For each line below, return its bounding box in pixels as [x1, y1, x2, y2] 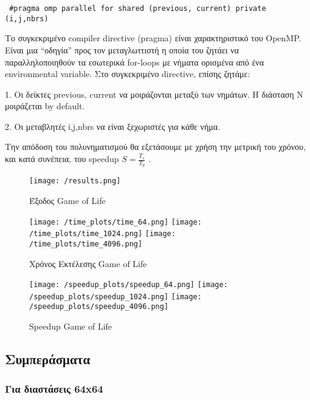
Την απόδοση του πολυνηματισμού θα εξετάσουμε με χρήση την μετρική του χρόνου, [5, 140, 306, 153]
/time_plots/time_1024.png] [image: [29, 229, 176, 239]
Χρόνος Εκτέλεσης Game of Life [29, 257, 147, 269]
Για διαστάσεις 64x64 [5, 381, 103, 396]
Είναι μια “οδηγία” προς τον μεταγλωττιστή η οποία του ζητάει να [5, 43, 239, 56]
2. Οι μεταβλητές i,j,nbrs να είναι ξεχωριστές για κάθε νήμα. [5, 120, 221, 132]
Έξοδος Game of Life [29, 194, 106, 206]
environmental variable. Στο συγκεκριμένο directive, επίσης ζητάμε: [5, 67, 250, 80]
